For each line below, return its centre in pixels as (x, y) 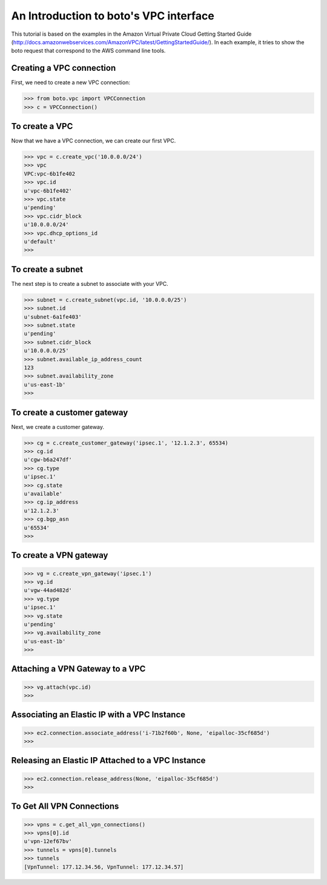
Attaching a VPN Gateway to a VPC (78, 669)
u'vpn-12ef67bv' (48, 841)
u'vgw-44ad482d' (48, 590)
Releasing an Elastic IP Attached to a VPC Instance (108, 761)
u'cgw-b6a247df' (48, 460)
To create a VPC (42, 126)
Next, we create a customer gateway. (58, 426)
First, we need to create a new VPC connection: (71, 82)
